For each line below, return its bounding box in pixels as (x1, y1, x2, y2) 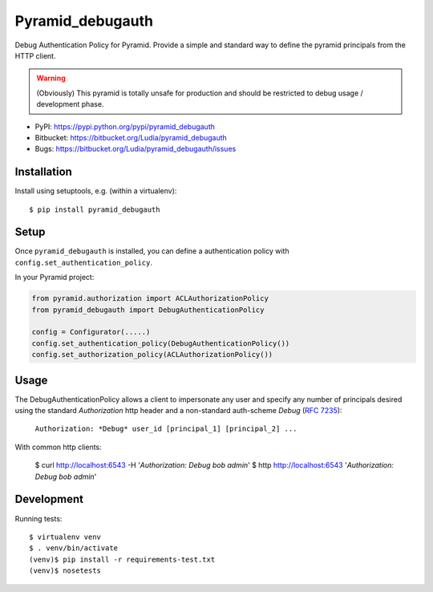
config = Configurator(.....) (31, 327, 151, 337)
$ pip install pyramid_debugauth (29, 205, 160, 214)
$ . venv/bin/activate (29, 544, 119, 553)
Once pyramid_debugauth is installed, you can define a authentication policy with (14, 246, 289, 256)
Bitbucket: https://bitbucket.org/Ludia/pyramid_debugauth (34, 132, 228, 142)
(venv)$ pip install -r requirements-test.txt (29, 554, 216, 564)
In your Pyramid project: (14, 273, 95, 282)
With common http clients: (14, 442, 102, 452)
